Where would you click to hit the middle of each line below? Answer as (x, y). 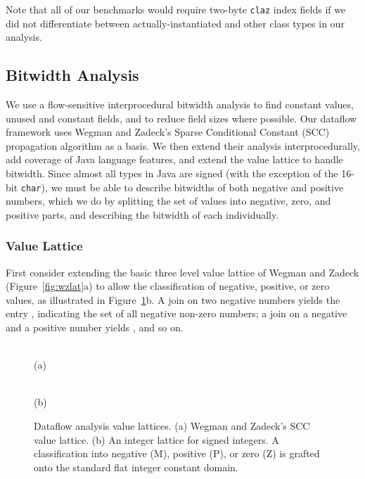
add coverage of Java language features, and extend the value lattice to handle (174, 159)
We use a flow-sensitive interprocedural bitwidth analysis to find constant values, (180, 104)
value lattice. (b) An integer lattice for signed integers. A (156, 439)
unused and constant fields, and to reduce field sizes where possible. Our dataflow (181, 118)
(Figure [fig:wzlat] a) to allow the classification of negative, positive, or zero (168, 286)
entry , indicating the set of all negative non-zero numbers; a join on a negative (177, 313)
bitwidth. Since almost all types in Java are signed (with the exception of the (172, 173)
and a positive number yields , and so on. (95, 327)
